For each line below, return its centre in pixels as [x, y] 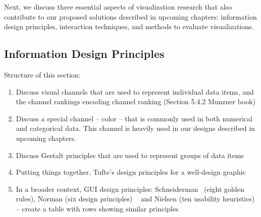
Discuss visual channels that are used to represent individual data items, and [135, 91]
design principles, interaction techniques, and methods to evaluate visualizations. [129, 26]
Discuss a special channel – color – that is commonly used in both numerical [134, 118]
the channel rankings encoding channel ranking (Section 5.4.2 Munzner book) [136, 101]
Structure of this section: [42, 74]
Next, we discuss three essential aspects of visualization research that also [118, 7]
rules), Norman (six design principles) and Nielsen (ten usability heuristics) [135, 199]
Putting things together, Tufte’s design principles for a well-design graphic [131, 172]
